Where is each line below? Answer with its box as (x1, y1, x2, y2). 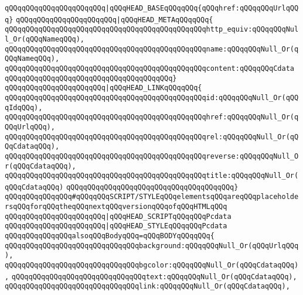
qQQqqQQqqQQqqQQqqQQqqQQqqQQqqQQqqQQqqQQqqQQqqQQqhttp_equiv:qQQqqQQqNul (5, 25, 299, 34)
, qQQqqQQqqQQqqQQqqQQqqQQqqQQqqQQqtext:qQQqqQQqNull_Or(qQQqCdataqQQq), (5, 272, 297, 281)
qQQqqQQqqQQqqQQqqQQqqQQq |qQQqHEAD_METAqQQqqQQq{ (16, 15, 213, 24)
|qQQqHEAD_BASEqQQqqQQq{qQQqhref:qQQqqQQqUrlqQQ (105, 4, 299, 12)
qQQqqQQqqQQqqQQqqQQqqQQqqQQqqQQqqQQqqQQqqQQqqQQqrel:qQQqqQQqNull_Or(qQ (5, 132, 299, 141)
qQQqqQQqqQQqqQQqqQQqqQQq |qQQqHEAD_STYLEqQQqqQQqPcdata (5, 222, 227, 231)
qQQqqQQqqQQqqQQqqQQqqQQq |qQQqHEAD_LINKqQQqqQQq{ (5, 84, 202, 92)
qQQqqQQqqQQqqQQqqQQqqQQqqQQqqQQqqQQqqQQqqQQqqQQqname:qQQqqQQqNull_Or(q (5, 44, 299, 53)
